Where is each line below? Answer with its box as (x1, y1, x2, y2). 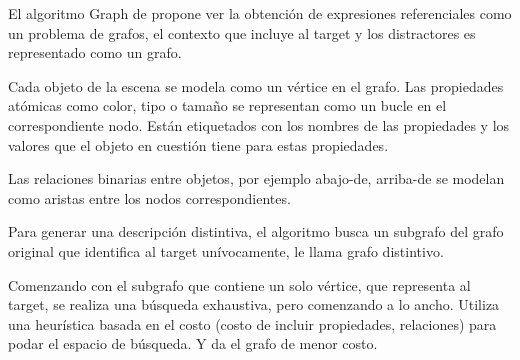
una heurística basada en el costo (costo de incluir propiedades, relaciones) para (8, 313, 497, 334)
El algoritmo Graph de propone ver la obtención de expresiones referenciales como (8, 3, 512, 23)
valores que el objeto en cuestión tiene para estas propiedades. (8, 134, 389, 155)
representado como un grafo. (8, 42, 182, 63)
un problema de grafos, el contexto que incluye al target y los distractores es (8, 22, 476, 43)
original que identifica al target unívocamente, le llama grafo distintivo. (8, 240, 444, 261)
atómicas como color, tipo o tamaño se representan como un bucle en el (8, 95, 447, 116)
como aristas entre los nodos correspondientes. (8, 187, 291, 208)
